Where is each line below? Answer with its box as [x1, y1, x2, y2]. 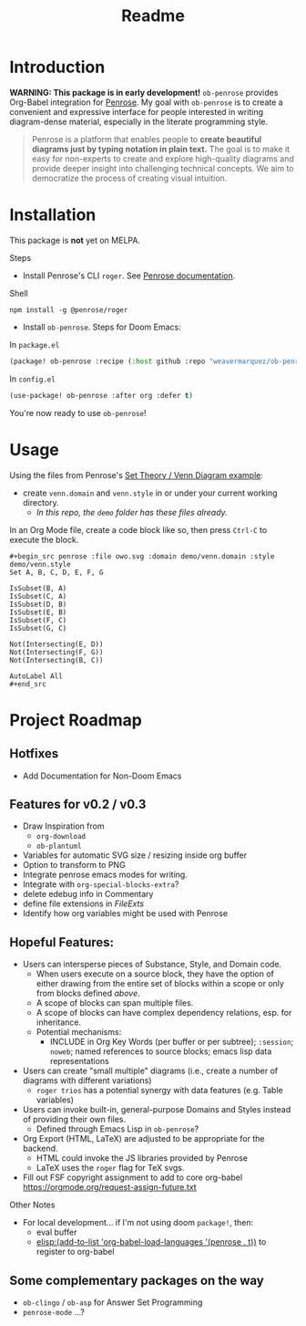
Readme [121, 5, 185, 26]
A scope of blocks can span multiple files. [36, 997, 194, 1008]
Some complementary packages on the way [9, 1272, 264, 1288]
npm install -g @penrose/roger [9, 305, 128, 315]
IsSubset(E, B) [9, 608, 67, 617]
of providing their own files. [22, 1114, 127, 1125]
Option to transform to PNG [22, 860, 126, 871]
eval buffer [36, 1227, 77, 1237]
